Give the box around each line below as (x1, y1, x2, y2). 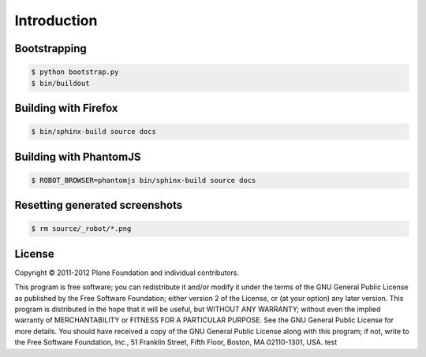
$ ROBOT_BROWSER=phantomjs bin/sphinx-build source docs (31, 176, 256, 184)
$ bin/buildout (31, 79, 90, 87)
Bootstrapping (14, 42, 87, 55)
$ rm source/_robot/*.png (31, 225, 132, 233)
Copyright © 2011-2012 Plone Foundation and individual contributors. (14, 268, 240, 277)
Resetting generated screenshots (14, 199, 183, 212)
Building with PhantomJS (14, 150, 141, 163)
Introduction (14, 12, 98, 29)
